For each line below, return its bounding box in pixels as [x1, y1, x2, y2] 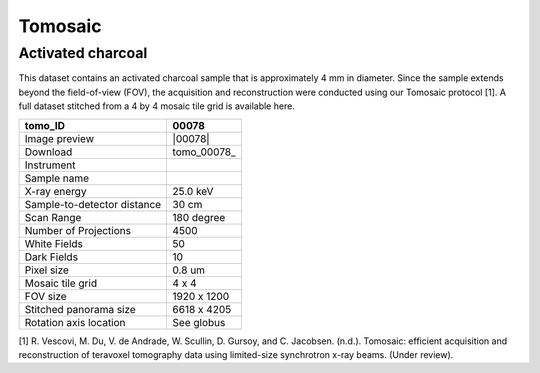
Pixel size [24, 263, 70, 277]
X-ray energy [24, 184, 87, 198]
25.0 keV [172, 184, 214, 198]
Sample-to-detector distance [24, 197, 162, 211]
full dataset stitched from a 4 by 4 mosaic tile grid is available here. [18, 100, 295, 112]
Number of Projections [24, 223, 132, 237]
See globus [172, 315, 226, 329]
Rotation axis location [24, 315, 126, 329]
